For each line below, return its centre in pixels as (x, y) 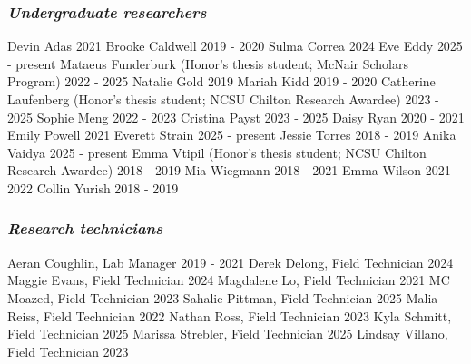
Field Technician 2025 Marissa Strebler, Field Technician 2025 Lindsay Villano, (228, 334)
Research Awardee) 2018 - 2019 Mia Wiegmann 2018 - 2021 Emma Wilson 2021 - (233, 170)
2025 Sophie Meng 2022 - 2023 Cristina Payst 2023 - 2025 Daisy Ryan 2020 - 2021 (236, 117)
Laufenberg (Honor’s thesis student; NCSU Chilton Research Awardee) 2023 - (223, 99)
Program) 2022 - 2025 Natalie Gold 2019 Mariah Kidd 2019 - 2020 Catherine (221, 81)
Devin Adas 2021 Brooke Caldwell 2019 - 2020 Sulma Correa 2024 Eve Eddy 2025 (235, 46)
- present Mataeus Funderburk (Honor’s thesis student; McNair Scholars (208, 63)
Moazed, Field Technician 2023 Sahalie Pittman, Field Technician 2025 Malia (223, 297)
